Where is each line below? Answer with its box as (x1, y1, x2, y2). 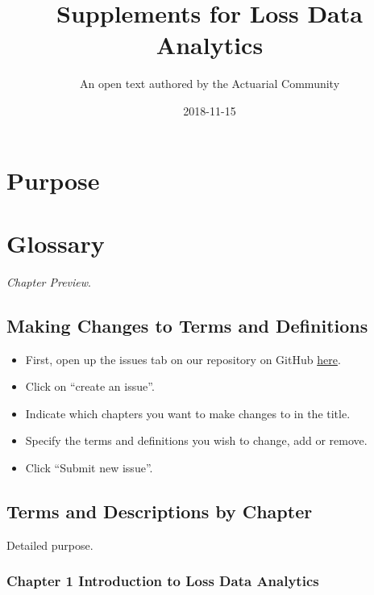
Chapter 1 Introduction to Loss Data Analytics (6, 571, 319, 591)
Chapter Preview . (6, 273, 91, 290)
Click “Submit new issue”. (25, 459, 153, 476)
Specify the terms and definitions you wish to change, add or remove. (25, 432, 368, 449)
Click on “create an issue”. (25, 378, 155, 395)
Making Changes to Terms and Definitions (6, 312, 368, 337)
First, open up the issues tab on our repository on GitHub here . (25, 350, 341, 367)
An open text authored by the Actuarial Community (79, 75, 340, 92)
